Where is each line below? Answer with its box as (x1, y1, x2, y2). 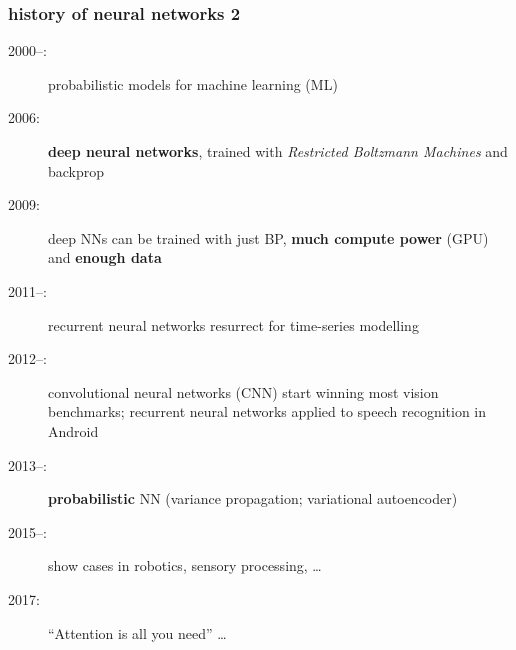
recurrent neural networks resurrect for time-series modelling (48, 314, 419, 335)
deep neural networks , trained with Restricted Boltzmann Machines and (48, 141, 508, 161)
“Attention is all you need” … (48, 622, 227, 643)
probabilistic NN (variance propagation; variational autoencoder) (48, 488, 458, 509)
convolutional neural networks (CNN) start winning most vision (48, 381, 439, 402)
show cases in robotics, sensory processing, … (48, 555, 322, 576)
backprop (48, 160, 105, 181)
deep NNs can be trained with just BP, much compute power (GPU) (48, 227, 489, 248)
